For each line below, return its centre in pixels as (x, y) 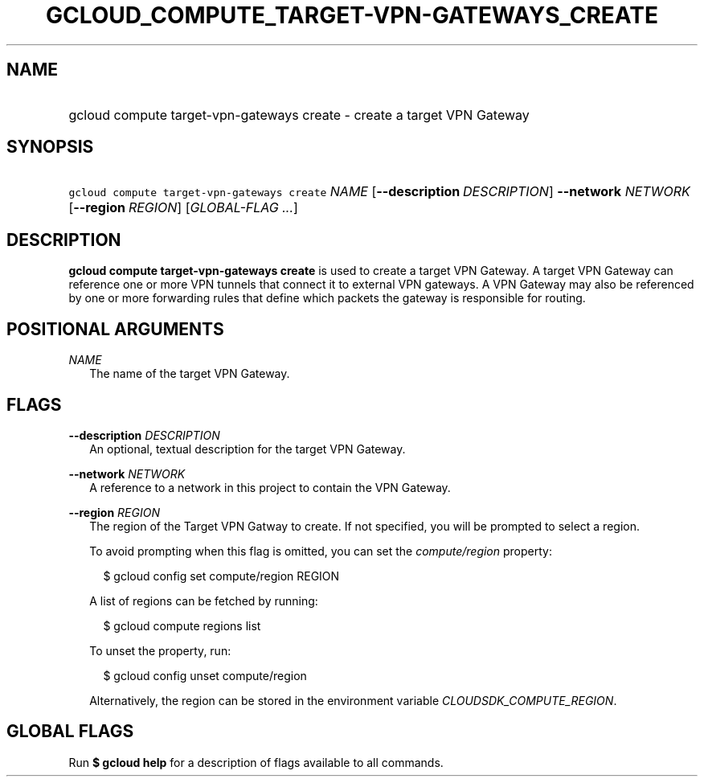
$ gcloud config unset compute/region (205, 675)
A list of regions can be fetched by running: (204, 601)
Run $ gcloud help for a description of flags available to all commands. (256, 762)
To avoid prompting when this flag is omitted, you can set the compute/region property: (321, 551)
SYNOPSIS (50, 147)
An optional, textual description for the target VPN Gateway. (248, 449)
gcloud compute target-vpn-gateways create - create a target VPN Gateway (299, 115)
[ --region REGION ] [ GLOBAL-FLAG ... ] (183, 208)
